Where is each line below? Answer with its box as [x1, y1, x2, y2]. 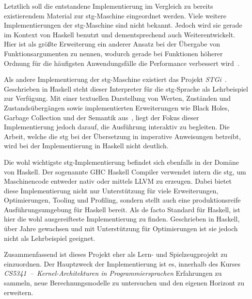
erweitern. [4, 287, 33, 297]
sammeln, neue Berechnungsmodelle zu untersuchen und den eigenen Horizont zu [4, 278, 244, 288]
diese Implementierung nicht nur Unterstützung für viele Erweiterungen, [4, 185, 219, 195]
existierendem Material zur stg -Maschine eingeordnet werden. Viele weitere [4, 10, 226, 20]
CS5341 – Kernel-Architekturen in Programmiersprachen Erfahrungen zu [4, 268, 222, 278]
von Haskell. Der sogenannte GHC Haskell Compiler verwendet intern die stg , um [4, 166, 246, 176]
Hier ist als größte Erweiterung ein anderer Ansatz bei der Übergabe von [4, 39, 220, 49]
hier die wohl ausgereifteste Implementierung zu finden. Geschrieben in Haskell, [4, 214, 240, 224]
